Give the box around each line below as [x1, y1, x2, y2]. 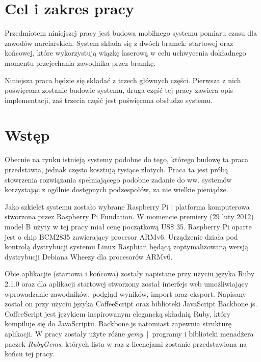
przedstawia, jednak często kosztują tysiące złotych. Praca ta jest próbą [5, 164, 228, 174]
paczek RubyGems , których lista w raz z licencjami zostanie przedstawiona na [5, 338, 247, 349]
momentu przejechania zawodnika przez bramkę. [5, 57, 156, 68]
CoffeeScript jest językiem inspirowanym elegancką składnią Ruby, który [5, 308, 231, 319]
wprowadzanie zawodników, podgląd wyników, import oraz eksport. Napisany [5, 288, 247, 299]
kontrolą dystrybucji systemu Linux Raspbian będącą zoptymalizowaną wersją [5, 241, 249, 252]
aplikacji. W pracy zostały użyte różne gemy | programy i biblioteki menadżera [5, 328, 254, 339]
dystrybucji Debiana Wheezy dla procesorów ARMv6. [5, 251, 173, 262]
